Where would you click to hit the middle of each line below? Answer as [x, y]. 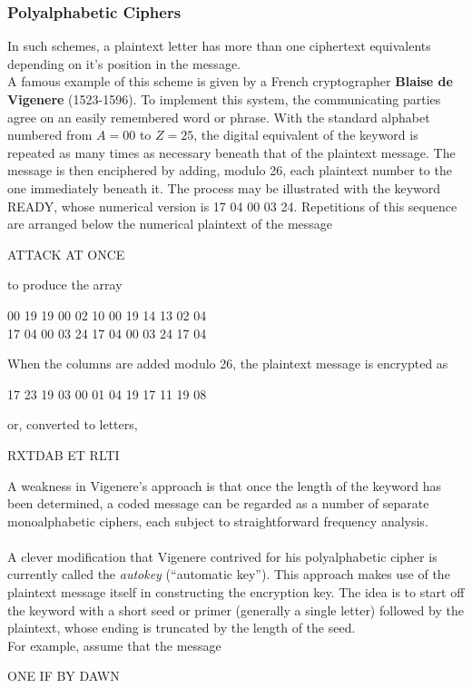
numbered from [50, 135]
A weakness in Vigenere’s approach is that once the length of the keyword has [225, 485]
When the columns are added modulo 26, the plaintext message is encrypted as [228, 364]
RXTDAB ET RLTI [64, 454]
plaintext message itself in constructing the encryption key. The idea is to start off [236, 592]
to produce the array [65, 285]
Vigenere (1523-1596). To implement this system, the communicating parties [224, 99]
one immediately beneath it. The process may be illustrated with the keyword [224, 187]
